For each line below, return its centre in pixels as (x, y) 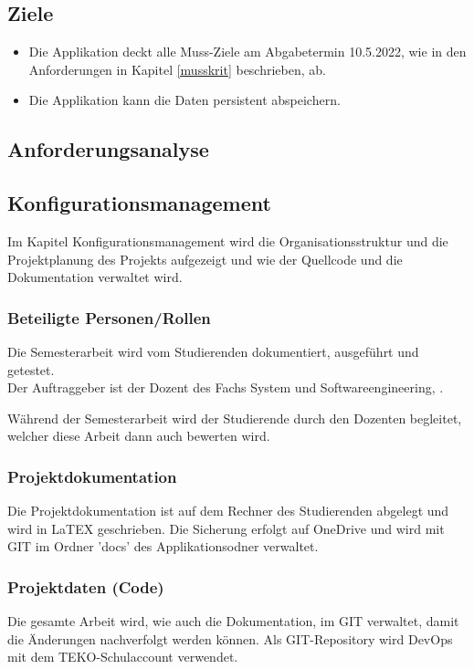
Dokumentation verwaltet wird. (95, 277)
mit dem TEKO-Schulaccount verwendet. (123, 657)
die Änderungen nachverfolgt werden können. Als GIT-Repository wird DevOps (230, 638)
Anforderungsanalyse (108, 149)
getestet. (31, 369)
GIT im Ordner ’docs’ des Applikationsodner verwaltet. (163, 546)
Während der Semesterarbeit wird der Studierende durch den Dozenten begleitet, (235, 418)
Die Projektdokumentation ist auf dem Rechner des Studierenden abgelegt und (228, 511)
